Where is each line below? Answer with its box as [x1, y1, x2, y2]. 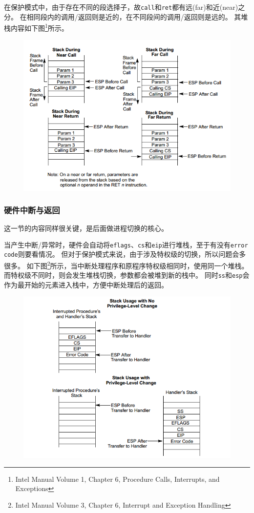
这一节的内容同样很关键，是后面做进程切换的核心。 [4, 223, 168, 233]
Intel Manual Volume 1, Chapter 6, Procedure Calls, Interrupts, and [15, 473, 220, 484]
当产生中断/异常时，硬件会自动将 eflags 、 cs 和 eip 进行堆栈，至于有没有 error [4, 239, 248, 249]
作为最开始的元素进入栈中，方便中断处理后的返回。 [4, 279, 168, 289]
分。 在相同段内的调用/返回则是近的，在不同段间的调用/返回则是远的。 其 [4, 11, 241, 21]
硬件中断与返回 [4, 204, 60, 216]
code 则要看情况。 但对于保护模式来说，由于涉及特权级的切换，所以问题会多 [4, 249, 246, 259]
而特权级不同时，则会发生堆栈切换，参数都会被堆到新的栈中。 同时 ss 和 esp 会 [4, 270, 250, 280]
